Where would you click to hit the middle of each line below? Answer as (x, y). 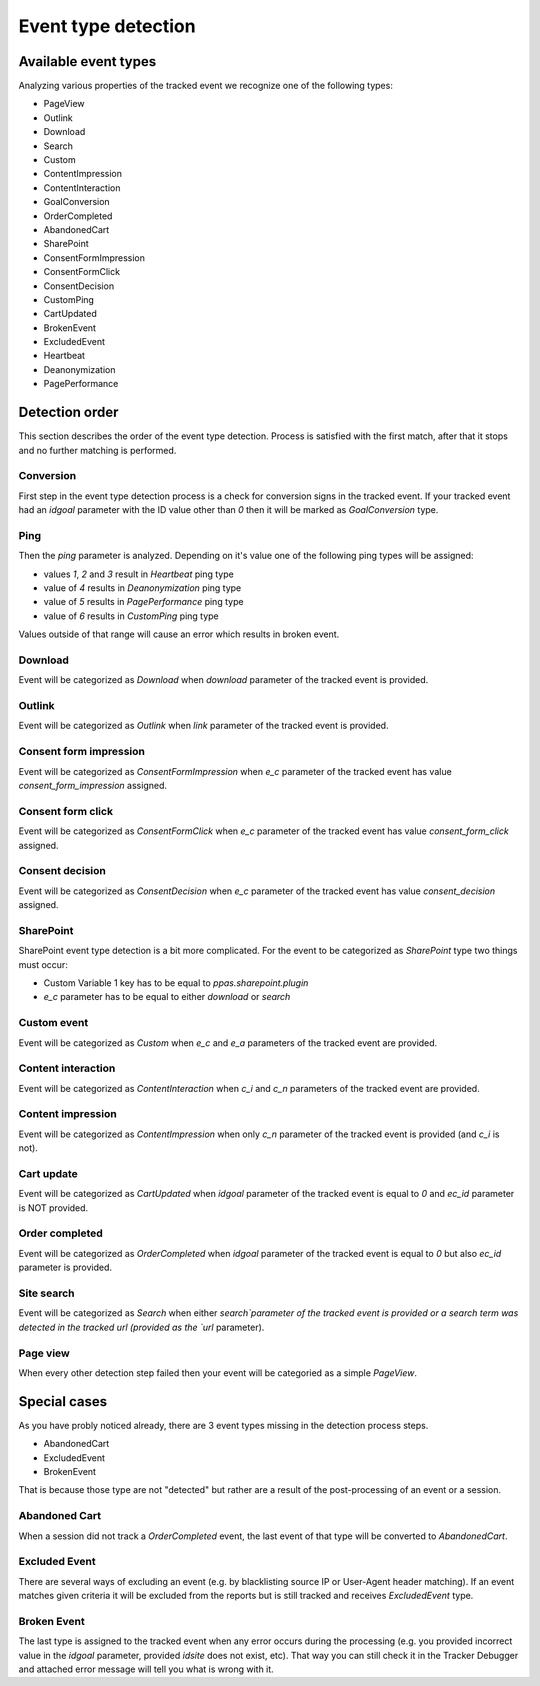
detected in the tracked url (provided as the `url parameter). (141, 1327)
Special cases (63, 1401)
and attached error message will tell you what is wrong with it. (146, 1669)
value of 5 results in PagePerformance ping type (143, 602)
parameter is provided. (65, 1267)
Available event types (87, 61)
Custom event (53, 1023)
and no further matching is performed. (97, 450)
